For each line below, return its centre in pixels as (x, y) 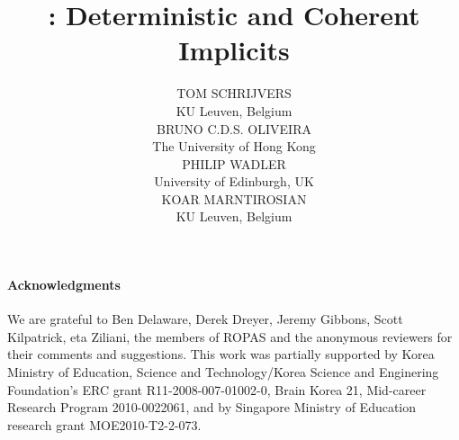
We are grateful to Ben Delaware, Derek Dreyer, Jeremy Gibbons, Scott (205, 319)
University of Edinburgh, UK (234, 181)
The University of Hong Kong (234, 146)
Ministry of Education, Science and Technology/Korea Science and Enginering (223, 372)
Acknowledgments (64, 285)
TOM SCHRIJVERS (234, 93)
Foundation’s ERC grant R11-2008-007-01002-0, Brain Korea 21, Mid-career (217, 389)
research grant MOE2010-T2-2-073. (104, 424)
